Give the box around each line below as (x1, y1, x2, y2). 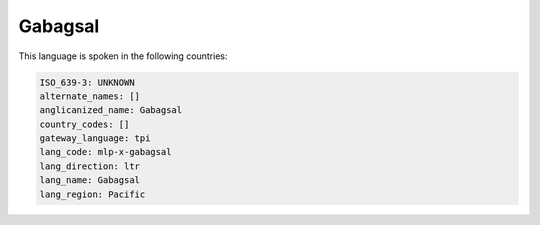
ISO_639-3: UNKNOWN (39, 76, 135, 88)
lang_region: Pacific (39, 188, 146, 200)
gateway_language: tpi (39, 133, 151, 144)
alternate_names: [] (39, 90, 140, 102)
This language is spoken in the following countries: (18, 50, 228, 62)
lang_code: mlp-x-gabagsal (39, 146, 172, 158)
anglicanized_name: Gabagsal (39, 105, 183, 116)
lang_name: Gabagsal (39, 175, 140, 186)
